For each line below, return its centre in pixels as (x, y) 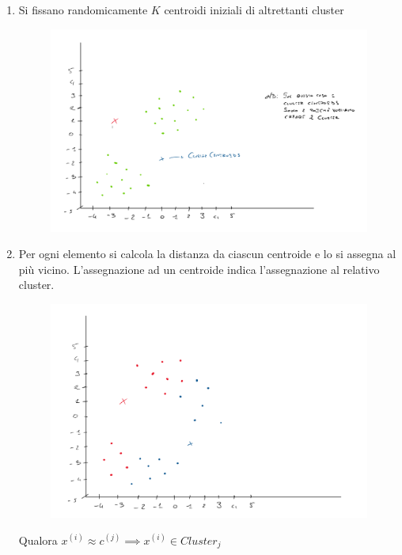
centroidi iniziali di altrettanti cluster (254, 10)
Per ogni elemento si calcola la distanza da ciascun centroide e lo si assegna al (207, 254)
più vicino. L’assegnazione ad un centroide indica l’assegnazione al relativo (199, 269)
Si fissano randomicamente (83, 10)
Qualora (38, 540)
